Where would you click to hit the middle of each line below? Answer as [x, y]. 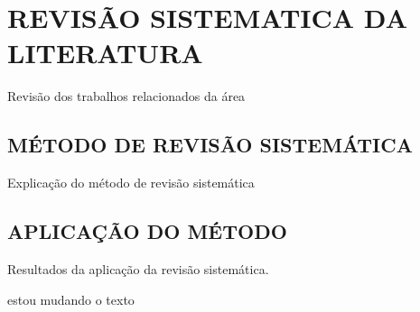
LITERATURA [105, 53]
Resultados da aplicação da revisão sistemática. [138, 268]
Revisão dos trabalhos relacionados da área [126, 96]
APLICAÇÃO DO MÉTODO [147, 231]
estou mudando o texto [71, 299]
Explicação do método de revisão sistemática [131, 183]
